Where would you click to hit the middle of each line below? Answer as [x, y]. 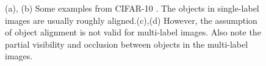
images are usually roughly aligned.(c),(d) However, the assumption [131, 20]
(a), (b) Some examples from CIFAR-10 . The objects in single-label [132, 8]
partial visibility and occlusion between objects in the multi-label [127, 44]
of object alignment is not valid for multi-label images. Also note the [133, 32]
